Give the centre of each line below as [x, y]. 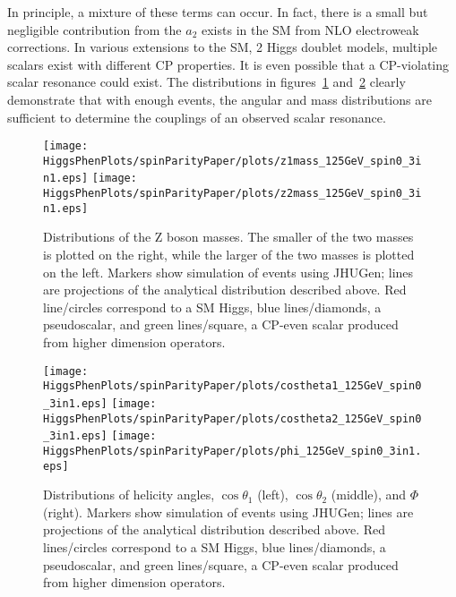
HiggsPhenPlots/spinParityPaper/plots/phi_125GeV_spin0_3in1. [232, 451]
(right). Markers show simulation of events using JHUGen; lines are [228, 512]
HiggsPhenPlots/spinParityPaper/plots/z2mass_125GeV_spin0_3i [232, 194]
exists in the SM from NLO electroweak [310, 29]
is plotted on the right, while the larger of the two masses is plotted [229, 255]
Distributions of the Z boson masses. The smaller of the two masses [228, 237]
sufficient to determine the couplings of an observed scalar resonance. [197, 117]
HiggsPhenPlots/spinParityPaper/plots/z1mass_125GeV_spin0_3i [232, 161]
